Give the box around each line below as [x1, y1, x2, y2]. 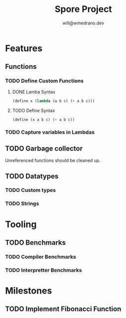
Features [5, 42, 43, 54]
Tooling [5, 218, 37, 230]
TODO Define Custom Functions [5, 77, 84, 84]
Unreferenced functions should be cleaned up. [5, 158, 101, 163]
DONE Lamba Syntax [12, 89, 56, 95]
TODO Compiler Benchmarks [5, 253, 76, 260]
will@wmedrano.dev [63, 20, 104, 26]
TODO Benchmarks [5, 238, 66, 247]
